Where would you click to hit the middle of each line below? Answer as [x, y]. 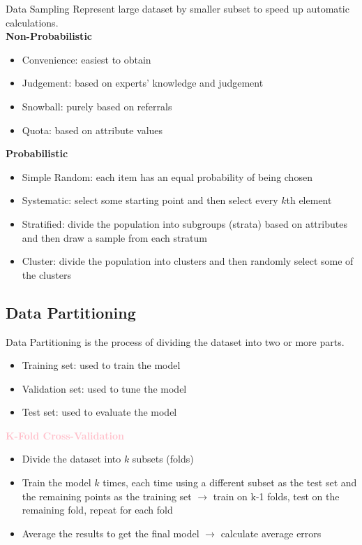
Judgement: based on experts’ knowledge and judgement [143, 83]
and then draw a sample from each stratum [114, 237]
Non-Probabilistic [49, 36]
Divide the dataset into [71, 459]
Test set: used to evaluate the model [99, 412]
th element [309, 200]
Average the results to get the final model [111, 533]
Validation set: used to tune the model [104, 388]
